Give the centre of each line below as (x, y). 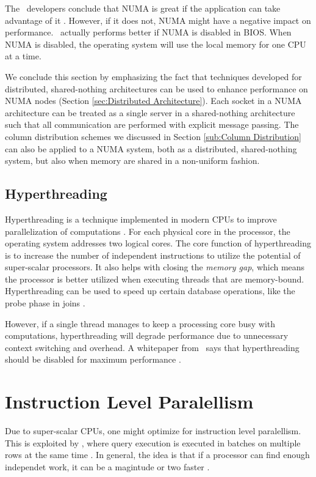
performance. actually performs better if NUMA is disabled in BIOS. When (148, 32)
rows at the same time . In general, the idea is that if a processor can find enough (157, 455)
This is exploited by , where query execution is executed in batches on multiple (153, 442)
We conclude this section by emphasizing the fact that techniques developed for (153, 76)
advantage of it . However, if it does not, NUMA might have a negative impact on (158, 20)
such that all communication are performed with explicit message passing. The (152, 124)
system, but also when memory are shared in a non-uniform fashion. (132, 161)
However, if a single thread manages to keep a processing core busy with (140, 323)
